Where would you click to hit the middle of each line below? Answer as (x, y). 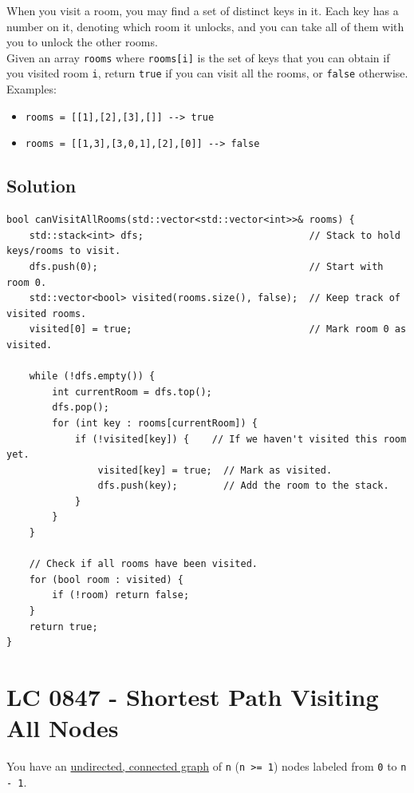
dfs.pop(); (81, 408)
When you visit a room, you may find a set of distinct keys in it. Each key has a (203, 10)
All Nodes (63, 728)
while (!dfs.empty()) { (92, 377)
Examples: (32, 89)
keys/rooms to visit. (64, 251)
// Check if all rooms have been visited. (143, 564)
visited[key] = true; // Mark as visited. (215, 470)
